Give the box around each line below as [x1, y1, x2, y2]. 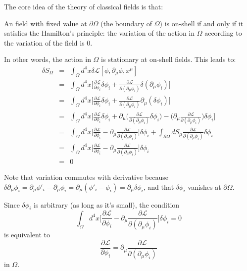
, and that [143, 181, 174, 192]
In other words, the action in [4, 54, 91, 64]
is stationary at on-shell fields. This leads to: [101, 54, 236, 64]
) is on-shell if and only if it [159, 18, 244, 28]
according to [204, 28, 242, 38]
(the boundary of [100, 18, 152, 28]
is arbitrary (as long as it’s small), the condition [33, 199, 180, 210]
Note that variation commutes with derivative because [4, 172, 168, 182]
